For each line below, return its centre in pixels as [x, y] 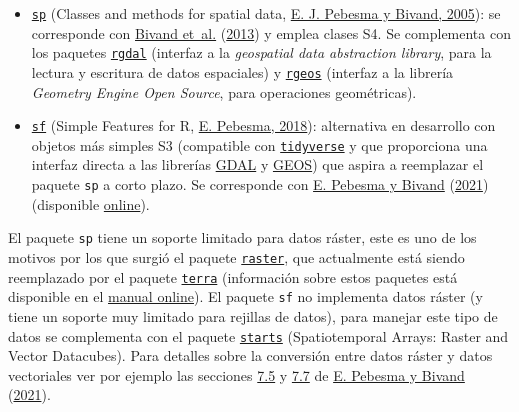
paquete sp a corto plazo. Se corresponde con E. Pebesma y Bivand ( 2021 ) [260, 184]
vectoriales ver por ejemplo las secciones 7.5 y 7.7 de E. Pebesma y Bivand [236, 374]
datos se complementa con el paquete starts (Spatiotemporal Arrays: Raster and [258, 335]
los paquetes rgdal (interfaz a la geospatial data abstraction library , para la [261, 52]
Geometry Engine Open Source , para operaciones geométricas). [224, 91]
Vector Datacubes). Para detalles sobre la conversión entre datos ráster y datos [250, 355]
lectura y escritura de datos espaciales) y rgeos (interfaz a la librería [242, 71]
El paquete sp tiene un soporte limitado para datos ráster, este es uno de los [242, 237]
